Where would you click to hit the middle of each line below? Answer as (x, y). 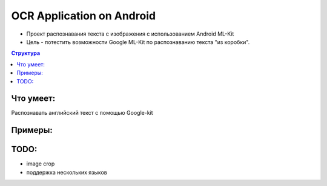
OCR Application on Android (84, 16)
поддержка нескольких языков (67, 172)
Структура (26, 53)
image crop (41, 164)
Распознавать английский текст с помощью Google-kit (82, 113)
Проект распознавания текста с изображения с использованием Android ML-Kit (130, 34)
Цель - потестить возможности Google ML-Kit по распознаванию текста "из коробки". (138, 42)
